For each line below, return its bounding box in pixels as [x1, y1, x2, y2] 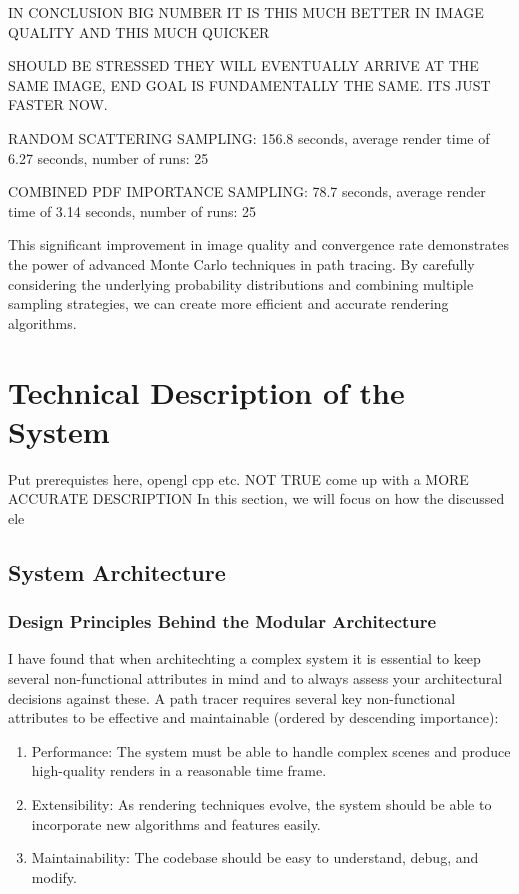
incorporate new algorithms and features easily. [31, 813, 321, 834]
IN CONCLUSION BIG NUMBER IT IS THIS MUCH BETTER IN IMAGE [8, 2, 484, 22]
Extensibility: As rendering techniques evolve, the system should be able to [31, 793, 492, 814]
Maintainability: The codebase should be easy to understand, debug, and [31, 847, 479, 868]
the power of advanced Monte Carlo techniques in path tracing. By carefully [8, 253, 475, 274]
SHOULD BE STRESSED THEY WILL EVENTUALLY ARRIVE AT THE [8, 55, 479, 76]
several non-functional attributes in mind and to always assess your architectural [8, 668, 503, 688]
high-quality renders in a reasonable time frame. [31, 760, 327, 781]
